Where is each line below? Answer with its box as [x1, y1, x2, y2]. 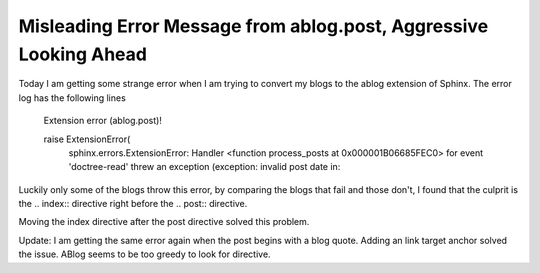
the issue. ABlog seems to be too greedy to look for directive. [18, 248, 271, 260]
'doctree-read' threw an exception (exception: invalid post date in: [68, 161, 341, 173]
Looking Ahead [18, 43, 147, 65]
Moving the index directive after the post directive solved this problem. [18, 216, 310, 228]
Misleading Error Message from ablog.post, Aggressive [18, 15, 489, 37]
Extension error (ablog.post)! [43, 115, 162, 127]
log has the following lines [18, 91, 127, 104]
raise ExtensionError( [43, 133, 131, 145]
